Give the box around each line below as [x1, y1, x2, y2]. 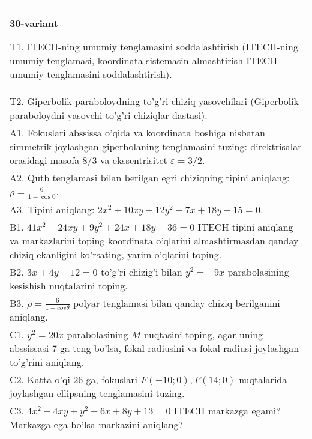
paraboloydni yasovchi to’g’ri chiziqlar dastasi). [10, 108, 208, 122]
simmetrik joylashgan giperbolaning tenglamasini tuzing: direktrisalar [10, 139, 302, 153]
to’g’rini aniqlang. [10, 355, 85, 369]
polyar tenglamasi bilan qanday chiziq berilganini [73, 295, 280, 310]
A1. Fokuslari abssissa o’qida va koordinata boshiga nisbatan [10, 126, 265, 139]
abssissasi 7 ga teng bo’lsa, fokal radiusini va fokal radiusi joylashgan [10, 341, 299, 356]
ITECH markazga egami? [173, 404, 281, 418]
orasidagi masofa [10, 153, 80, 167]
